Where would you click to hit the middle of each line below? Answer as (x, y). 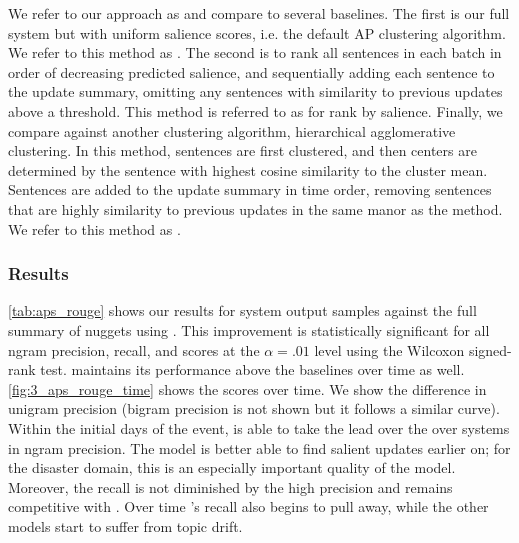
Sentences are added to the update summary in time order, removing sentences (250, 189)
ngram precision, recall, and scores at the (134, 349)
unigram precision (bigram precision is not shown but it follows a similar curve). (254, 408)
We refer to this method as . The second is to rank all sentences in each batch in (255, 52)
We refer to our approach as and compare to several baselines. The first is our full (259, 13)
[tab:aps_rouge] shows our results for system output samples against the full (242, 310)
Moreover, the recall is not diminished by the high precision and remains (230, 486)
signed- (490, 349)
